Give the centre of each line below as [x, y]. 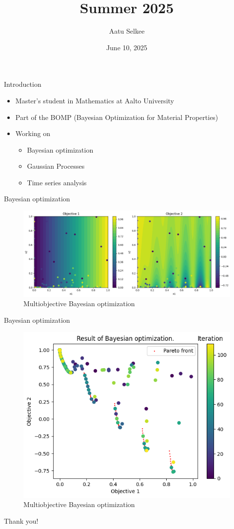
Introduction [23, 84]
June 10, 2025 [127, 47]
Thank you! [21, 521]
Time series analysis [57, 182]
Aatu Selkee [127, 31]
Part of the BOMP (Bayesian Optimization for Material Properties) [117, 117]
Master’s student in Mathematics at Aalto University [95, 100]
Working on [33, 133]
